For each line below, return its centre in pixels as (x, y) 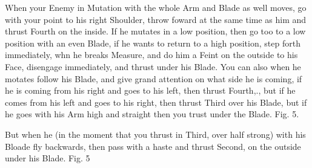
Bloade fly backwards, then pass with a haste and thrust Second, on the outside (153, 146)
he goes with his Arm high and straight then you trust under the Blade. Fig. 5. (152, 114)
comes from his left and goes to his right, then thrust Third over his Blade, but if (156, 102)
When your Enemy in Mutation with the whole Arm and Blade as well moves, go (156, 7)
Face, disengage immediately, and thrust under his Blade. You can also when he (153, 66)
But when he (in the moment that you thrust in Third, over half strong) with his (155, 134)
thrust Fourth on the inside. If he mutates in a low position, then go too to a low (155, 31)
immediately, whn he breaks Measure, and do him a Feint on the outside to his (151, 55)
